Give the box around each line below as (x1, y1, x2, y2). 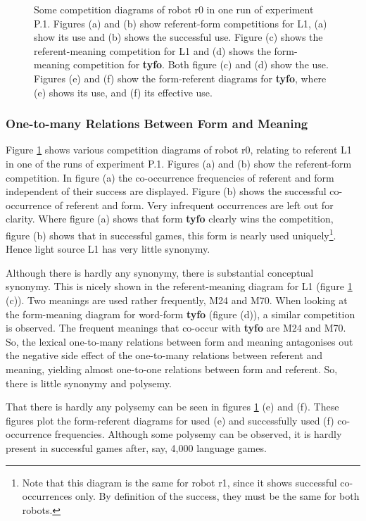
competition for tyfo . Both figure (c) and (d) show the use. (72, 57, 329, 72)
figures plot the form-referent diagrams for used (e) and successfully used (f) (6, 413, 334, 427)
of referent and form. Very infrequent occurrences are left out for (54, 197, 334, 212)
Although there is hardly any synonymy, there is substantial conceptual (6, 265, 314, 280)
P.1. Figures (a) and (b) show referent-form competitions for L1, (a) (34, 15, 327, 30)
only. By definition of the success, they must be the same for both (75, 489, 360, 503)
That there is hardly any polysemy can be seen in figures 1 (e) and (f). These (6, 399, 339, 414)
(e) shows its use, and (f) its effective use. (34, 84, 213, 99)
